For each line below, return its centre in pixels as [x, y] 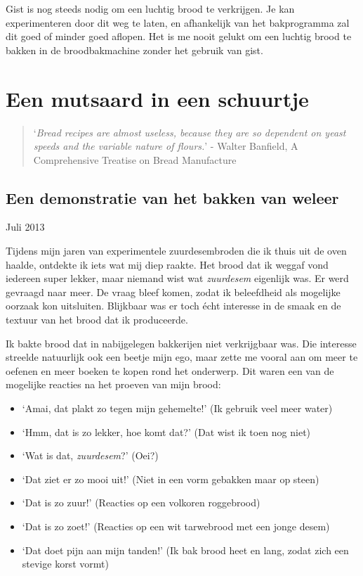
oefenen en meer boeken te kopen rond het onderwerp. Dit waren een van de [170, 370]
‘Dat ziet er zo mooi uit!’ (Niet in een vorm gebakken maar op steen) [171, 479]
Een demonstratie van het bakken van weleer [172, 197]
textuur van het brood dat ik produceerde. [97, 320]
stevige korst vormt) [65, 564]
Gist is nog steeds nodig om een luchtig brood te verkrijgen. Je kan [150, 8]
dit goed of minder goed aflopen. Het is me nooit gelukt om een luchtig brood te [179, 36]
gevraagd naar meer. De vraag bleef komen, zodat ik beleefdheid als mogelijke [173, 292]
